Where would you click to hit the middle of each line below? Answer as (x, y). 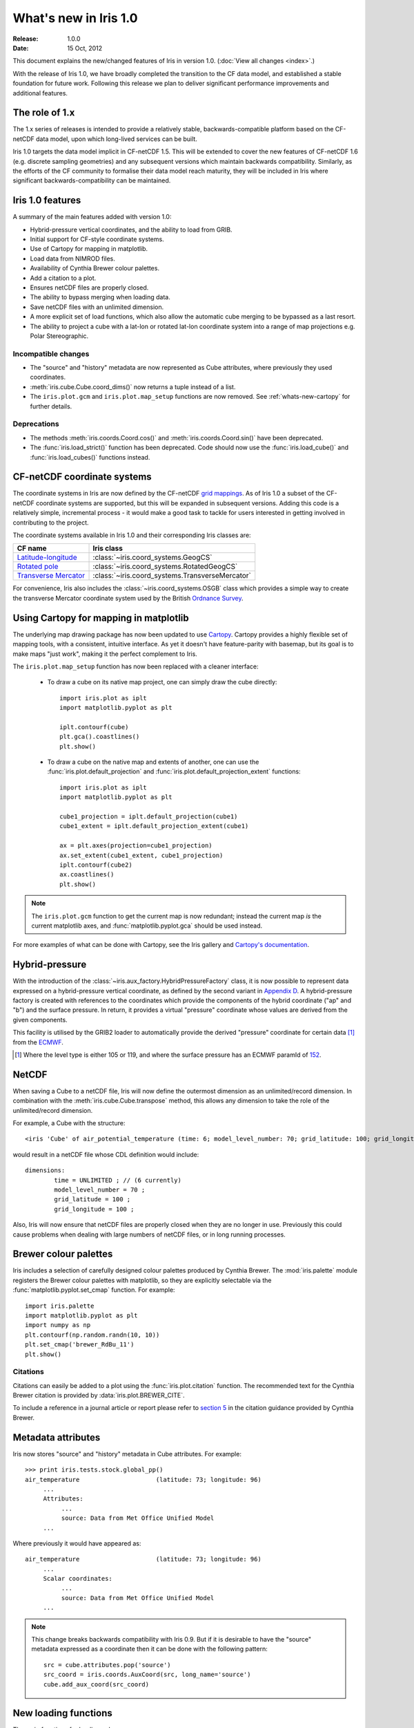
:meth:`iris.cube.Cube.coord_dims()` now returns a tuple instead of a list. (133, 386)
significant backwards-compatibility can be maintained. (92, 180)
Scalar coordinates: (78, 1579)
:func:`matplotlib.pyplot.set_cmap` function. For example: (94, 1290)
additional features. (40, 93)
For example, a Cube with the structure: (69, 1123)
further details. (51, 406)
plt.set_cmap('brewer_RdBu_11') (80, 1345)
